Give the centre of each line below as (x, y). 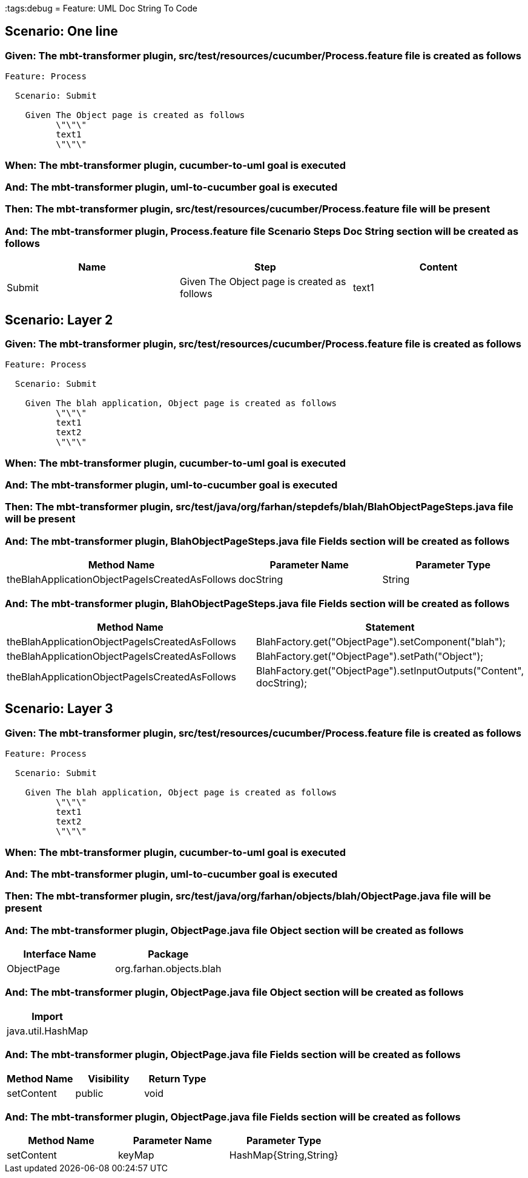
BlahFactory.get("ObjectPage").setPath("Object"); (370, 656)
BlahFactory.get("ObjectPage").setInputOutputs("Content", (390, 670)
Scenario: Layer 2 (59, 320)
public (89, 1093)
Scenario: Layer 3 (59, 709)
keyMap (136, 1155)
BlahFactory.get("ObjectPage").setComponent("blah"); (381, 641)
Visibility (109, 1078)
